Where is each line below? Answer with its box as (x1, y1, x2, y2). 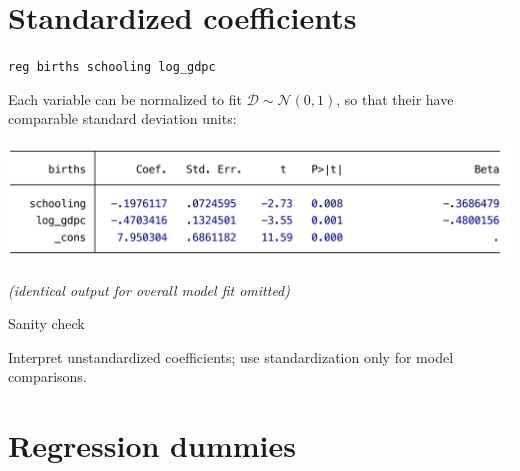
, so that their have (336, 88, 454, 109)
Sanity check (8, 313, 85, 334)
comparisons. (8, 366, 87, 387)
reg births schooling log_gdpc (8, 60, 216, 75)
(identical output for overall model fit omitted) (8, 279, 290, 300)
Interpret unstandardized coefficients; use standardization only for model (8, 346, 454, 367)
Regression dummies (8, 425, 296, 466)
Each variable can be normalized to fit (8, 88, 242, 109)
